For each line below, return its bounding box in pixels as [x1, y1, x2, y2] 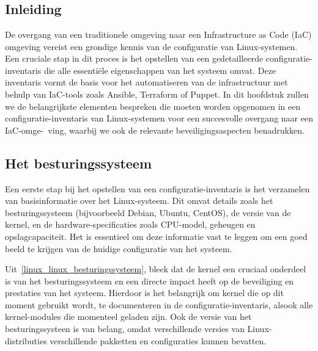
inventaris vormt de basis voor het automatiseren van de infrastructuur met [5, 76, 288, 89]
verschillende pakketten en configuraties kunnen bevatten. [50, 334, 267, 347]
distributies [5, 334, 47, 347]
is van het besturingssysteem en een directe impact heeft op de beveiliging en [5, 274, 294, 287]
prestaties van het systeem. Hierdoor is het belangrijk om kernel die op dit [5, 286, 284, 299]
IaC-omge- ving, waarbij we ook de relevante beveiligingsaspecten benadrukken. [5, 123, 305, 136]
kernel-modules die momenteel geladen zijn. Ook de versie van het [5, 310, 252, 323]
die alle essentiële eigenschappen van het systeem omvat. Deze [43, 63, 276, 76]
